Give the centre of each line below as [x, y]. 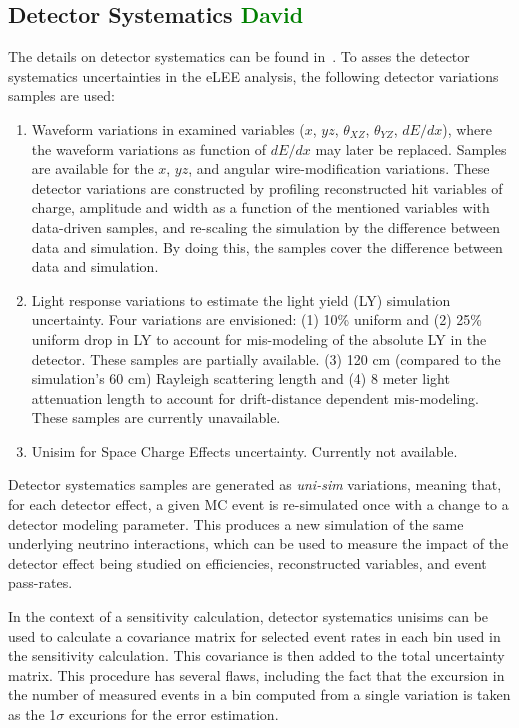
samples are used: [61, 95]
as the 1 [32, 714]
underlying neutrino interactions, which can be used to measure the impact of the [258, 543]
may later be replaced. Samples [411, 148]
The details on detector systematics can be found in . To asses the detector [239, 56]
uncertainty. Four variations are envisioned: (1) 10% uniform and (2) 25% [256, 319]
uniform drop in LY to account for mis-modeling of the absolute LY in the [259, 338]
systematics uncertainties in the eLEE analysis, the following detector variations [253, 75]
